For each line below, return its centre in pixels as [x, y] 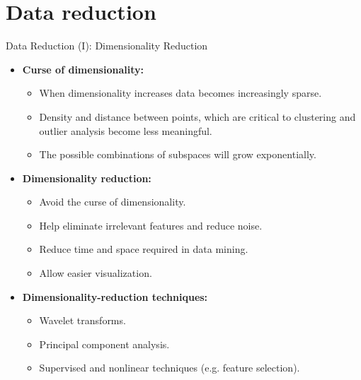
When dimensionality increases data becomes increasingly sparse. [180, 93]
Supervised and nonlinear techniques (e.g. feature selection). [170, 368]
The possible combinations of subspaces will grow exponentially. [178, 154]
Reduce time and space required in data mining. [144, 249]
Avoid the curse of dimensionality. [113, 202]
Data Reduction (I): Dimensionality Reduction [107, 46]
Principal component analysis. [104, 344]
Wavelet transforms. [82, 320]
